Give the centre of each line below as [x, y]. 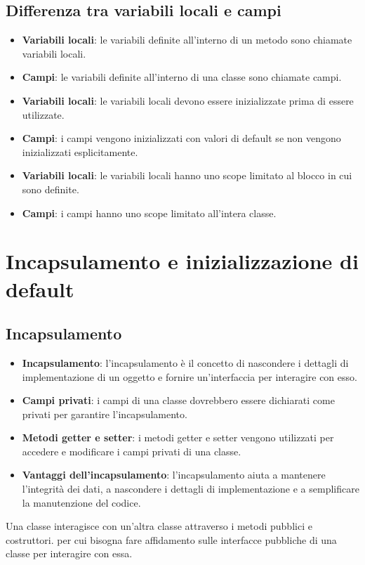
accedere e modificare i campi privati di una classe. [132, 451]
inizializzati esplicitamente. [80, 151]
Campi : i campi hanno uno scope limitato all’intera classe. [149, 213]
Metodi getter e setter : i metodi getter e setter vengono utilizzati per [178, 437]
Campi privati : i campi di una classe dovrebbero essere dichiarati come [178, 400]
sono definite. [51, 189]
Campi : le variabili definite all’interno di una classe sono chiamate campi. [182, 77]
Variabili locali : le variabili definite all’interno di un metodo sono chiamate [187, 40]
